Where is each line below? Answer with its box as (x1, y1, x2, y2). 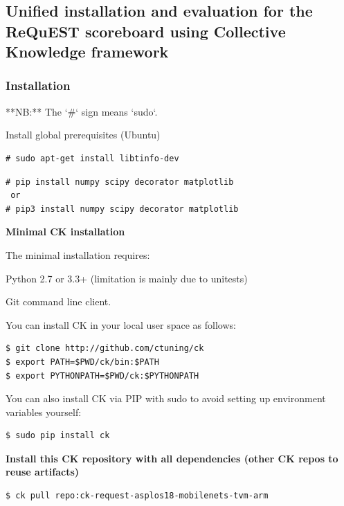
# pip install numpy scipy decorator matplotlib (6, 177, 234, 187)
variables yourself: (6, 404, 82, 419)
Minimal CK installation (6, 224, 125, 239)
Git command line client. (6, 294, 111, 309)
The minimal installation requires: (6, 247, 150, 262)
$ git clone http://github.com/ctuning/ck (6, 343, 204, 354)
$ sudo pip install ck (6, 431, 110, 441)
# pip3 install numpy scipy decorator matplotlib (6, 204, 239, 214)
